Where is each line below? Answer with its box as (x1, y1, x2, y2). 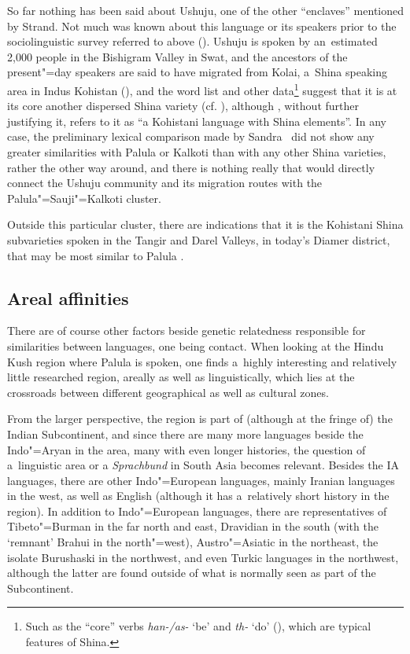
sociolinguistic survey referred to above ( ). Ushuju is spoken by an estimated (7, 33, 378, 50)
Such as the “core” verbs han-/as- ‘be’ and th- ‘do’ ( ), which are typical (25, 618, 371, 634)
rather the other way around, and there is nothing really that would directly (7, 159, 375, 175)
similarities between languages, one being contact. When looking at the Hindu (7, 337, 384, 354)
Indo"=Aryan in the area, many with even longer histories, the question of (7, 441, 366, 457)
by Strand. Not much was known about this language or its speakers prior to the (7, 17, 397, 34)
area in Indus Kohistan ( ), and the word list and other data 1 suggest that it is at (7, 79, 397, 98)
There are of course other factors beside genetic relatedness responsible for (7, 322, 366, 339)
